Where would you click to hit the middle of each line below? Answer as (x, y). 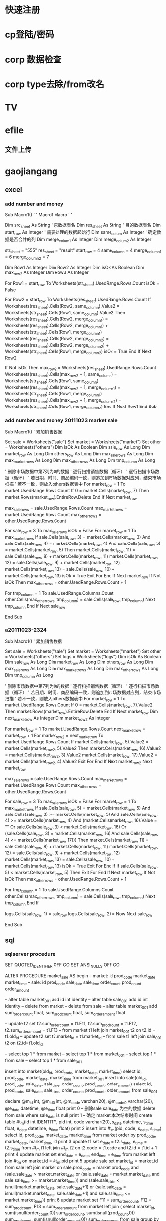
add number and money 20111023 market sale (61, 420)
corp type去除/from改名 (55, 84)
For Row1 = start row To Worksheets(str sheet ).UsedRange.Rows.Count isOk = (82, 284)
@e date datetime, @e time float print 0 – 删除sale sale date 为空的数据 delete (80, 1109)
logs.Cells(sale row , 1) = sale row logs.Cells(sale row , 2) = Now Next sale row (79, 914)
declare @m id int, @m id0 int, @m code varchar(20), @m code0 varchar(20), (79, 1102)
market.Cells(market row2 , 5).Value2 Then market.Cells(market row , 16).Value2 (83, 749)
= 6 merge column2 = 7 (27, 257)
